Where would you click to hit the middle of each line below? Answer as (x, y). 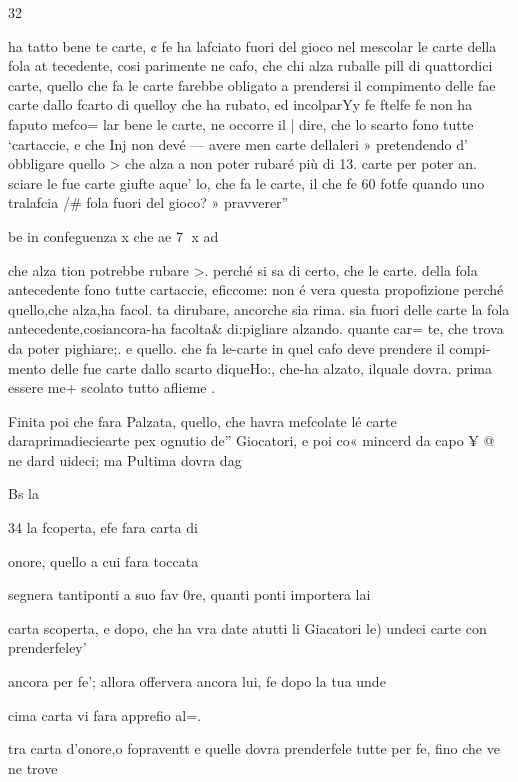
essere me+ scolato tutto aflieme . (112, 387)
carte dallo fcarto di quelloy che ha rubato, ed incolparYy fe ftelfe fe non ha (240, 104)
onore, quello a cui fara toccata (103, 560)
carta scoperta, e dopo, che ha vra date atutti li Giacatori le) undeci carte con (247, 627)
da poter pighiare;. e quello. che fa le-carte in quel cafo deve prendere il (226, 347)
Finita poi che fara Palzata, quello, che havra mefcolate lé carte (202, 420)
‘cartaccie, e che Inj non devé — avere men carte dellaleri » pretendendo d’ (238, 143)
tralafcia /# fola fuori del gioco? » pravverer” (148, 202)
